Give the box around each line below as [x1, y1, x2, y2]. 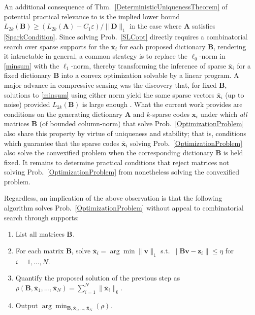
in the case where [129, 21, 182, 31]
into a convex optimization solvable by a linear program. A [61, 70, 239, 80]
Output [15, 300, 38, 310]
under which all [200, 108, 248, 119]
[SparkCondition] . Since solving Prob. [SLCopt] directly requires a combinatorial [4, 31, 248, 41]
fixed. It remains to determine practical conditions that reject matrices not [4, 157, 229, 167]
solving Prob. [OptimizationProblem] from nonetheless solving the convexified [4, 167, 240, 177]
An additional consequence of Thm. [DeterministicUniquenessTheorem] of [4, 1, 227, 11]
